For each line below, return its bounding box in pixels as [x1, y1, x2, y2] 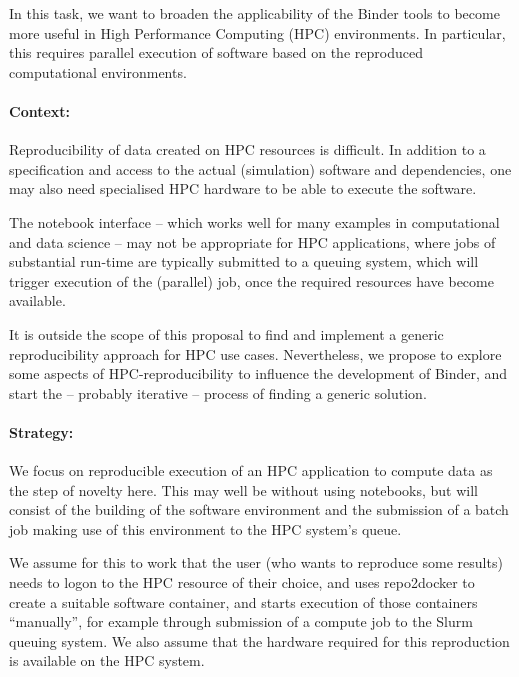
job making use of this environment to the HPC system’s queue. [9, 518, 402, 539]
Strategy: [9, 421, 74, 442]
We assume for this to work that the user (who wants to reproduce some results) [9, 552, 503, 573]
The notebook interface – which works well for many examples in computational [9, 211, 500, 232]
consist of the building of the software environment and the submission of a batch [9, 499, 509, 520]
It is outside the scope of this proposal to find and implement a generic [9, 323, 444, 344]
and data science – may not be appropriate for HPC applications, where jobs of [9, 231, 496, 252]
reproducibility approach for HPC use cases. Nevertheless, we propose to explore [9, 343, 502, 364]
